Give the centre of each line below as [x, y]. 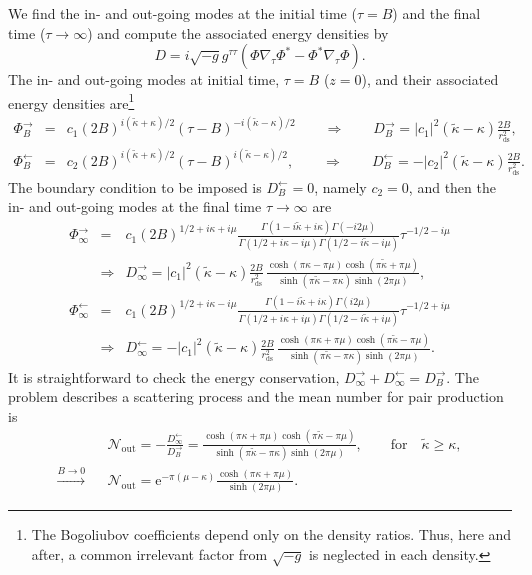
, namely [340, 186]
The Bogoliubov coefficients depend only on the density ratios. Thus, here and [271, 534]
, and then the [452, 186]
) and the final [436, 13]
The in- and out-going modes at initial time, [144, 79]
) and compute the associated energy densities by [238, 32]
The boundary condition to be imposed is [135, 186]
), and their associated [430, 79]
